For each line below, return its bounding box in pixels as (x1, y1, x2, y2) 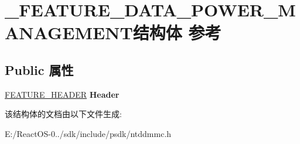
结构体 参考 (132, 20, 221, 44)
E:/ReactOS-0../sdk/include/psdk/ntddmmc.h (5, 127, 172, 139)
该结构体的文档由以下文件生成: (5, 108, 122, 120)
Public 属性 (5, 60, 74, 78)
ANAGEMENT (5, 20, 133, 44)
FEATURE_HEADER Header (5, 88, 120, 100)
